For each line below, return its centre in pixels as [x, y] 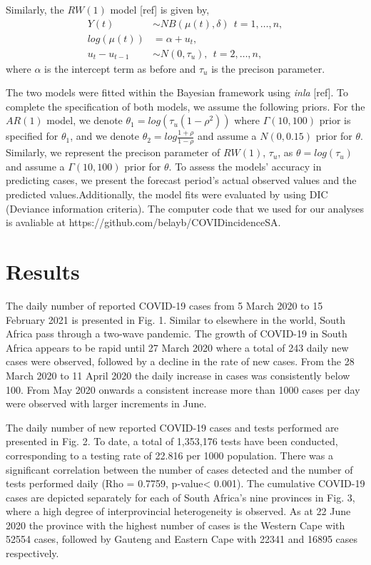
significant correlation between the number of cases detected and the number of [179, 469]
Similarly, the [35, 9]
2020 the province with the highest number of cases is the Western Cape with [176, 525]
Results [43, 271]
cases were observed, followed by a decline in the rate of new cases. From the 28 [180, 361]
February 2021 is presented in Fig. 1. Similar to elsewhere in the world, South [176, 319]
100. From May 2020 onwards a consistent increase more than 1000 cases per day [183, 389]
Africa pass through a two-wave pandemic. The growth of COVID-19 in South [177, 334]
